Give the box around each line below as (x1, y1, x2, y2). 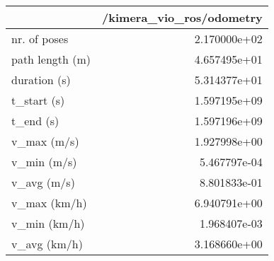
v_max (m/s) (11, 133, 79, 149)
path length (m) (11, 51, 91, 67)
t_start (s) (11, 92, 65, 108)
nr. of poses (11, 30, 69, 47)
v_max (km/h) (11, 195, 87, 211)
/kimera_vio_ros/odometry (102, 9, 263, 25)
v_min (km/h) (11, 215, 85, 231)
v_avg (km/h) (11, 236, 83, 252)
